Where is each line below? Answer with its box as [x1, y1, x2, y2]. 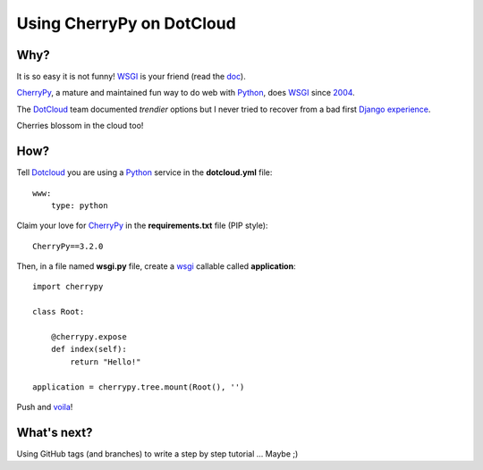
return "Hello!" [70, 357, 141, 366]
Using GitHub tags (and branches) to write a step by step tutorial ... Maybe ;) [16, 448, 299, 459]
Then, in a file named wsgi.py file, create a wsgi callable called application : [16, 261, 296, 272]
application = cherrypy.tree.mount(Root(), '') [32, 382, 245, 392]
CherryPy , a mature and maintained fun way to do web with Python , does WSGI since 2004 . [16, 88, 355, 98]
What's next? [16, 424, 93, 440]
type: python [50, 200, 108, 210]
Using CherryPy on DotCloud [16, 13, 236, 33]
